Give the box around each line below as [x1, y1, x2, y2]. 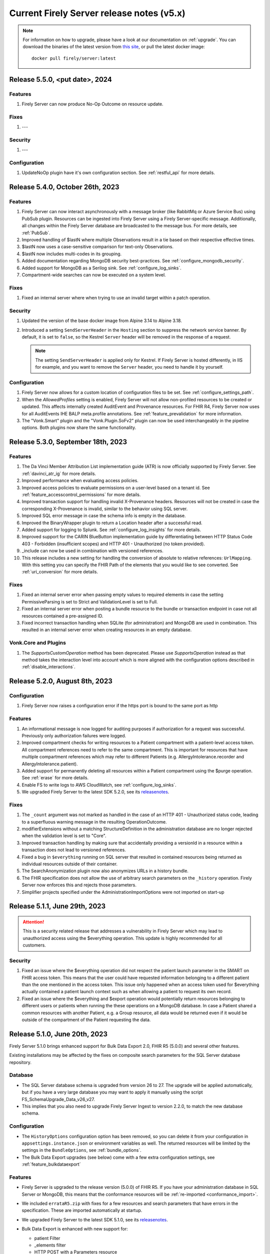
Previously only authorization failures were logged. [21, 733, 126, 739]
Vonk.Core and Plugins [9, 640, 66, 647]
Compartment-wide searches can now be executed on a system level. [21, 271, 166, 278]
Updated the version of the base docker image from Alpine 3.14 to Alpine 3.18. [21, 318, 182, 324]
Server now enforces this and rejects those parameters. [21, 882, 137, 888]
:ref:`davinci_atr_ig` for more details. [21, 471, 96, 477]
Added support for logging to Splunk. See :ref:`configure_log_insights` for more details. [21, 527, 201, 533]
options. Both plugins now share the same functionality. [21, 424, 136, 431]
